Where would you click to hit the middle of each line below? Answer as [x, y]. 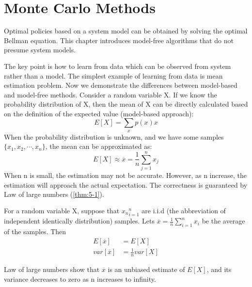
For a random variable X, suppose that [62, 210]
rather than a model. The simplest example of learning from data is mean [113, 75]
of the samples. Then [35, 231]
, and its [219, 269]
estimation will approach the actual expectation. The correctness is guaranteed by [126, 184]
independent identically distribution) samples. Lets [79, 221]
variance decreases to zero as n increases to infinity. [80, 279]
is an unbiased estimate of [146, 269]
